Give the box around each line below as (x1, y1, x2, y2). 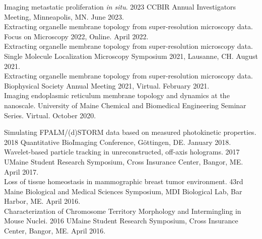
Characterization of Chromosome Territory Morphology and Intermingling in (4, 205, 241, 216)
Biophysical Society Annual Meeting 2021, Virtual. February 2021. (4, 80, 210, 91)
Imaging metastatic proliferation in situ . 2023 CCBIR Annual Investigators (4, 2, 236, 12)
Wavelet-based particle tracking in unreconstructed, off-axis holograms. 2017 (4, 146, 240, 157)
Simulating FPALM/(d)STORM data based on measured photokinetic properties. (4, 127, 256, 137)
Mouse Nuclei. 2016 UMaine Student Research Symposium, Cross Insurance (4, 215, 238, 226)
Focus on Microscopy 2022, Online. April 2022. (4, 31, 149, 41)
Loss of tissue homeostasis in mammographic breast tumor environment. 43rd (4, 176, 243, 187)
